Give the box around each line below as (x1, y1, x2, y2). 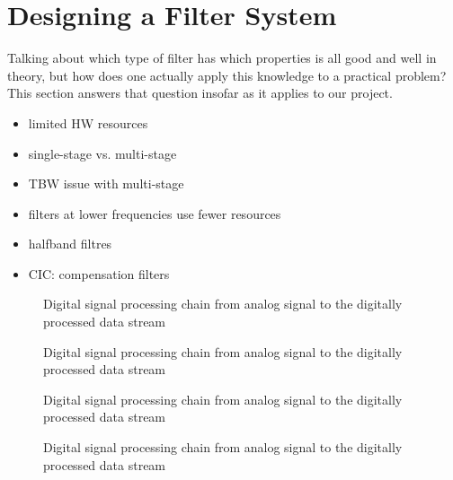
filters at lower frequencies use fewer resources (28, 204, 281, 223)
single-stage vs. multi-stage (28, 144, 177, 162)
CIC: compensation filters (28, 264, 170, 283)
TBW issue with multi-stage (28, 174, 184, 193)
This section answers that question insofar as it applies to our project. (7, 83, 393, 102)
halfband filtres (28, 234, 112, 253)
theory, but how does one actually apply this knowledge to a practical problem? (7, 65, 447, 84)
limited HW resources (28, 113, 148, 132)
